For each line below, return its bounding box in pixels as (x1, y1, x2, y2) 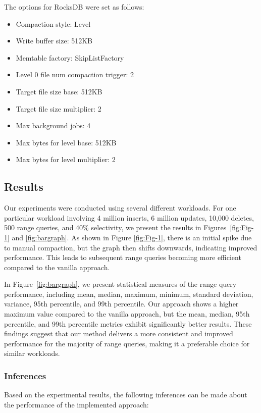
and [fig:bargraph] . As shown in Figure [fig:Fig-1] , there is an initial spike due (12, 232, 252, 242)
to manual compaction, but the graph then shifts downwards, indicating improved (4, 242, 257, 252)
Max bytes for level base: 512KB (16, 137, 117, 147)
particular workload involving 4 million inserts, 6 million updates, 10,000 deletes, (4, 212, 254, 223)
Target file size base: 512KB (16, 86, 102, 96)
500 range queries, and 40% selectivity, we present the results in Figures (4, 222, 227, 233)
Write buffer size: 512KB (16, 35, 93, 46)
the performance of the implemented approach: (4, 399, 149, 409)
